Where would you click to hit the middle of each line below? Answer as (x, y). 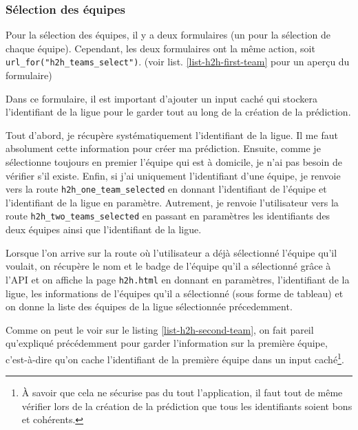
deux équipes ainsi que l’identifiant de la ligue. (104, 229)
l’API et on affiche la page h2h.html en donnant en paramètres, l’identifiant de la (178, 279)
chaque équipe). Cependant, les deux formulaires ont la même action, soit (160, 48)
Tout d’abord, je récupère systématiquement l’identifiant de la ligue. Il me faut (172, 135)
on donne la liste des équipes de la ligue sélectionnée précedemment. (149, 307)
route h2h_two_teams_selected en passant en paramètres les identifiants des (168, 216)
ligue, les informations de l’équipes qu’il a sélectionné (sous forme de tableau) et (175, 293)
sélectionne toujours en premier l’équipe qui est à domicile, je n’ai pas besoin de (174, 162)
